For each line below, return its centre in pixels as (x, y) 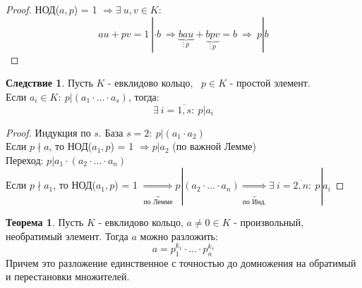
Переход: (25, 159)
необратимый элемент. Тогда (67, 236)
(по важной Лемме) (214, 146)
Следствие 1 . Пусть (49, 83)
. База (111, 132)
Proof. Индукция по (48, 132)
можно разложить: (179, 236)
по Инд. (254, 202)
